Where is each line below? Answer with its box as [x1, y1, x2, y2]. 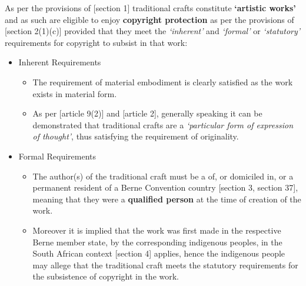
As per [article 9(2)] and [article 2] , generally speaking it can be [32, 107, 262, 119]
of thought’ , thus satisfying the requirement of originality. [32, 130, 239, 142]
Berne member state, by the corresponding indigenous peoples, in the [32, 235, 282, 248]
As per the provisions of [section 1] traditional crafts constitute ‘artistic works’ [5, 2, 296, 14]
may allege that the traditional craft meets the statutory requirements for [32, 258, 298, 271]
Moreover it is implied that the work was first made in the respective [32, 224, 281, 236]
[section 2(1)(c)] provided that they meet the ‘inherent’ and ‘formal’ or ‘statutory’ [5, 25, 301, 37]
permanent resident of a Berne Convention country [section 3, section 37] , [32, 181, 298, 194]
